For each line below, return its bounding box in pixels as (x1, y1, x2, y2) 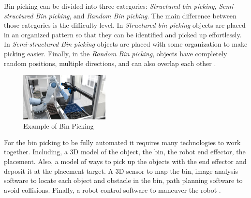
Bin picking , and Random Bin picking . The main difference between (35, 10, 236, 20)
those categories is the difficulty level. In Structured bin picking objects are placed (4, 20, 246, 30)
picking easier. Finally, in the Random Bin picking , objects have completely (4, 48, 227, 58)
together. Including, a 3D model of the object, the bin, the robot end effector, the (4, 147, 246, 157)
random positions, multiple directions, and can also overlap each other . (4, 58, 216, 68)
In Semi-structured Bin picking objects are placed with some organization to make (4, 39, 248, 49)
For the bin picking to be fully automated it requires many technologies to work (4, 137, 241, 147)
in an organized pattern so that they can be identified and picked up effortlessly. (4, 29, 242, 39)
